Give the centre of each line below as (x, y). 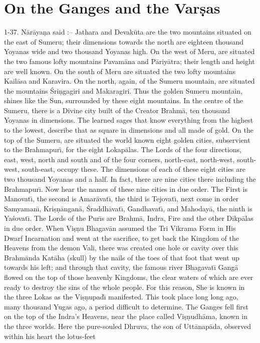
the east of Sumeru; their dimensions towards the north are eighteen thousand (124, 41)
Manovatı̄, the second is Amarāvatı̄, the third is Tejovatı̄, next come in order (121, 199)
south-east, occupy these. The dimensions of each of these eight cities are (134, 169)
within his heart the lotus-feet (50, 336)
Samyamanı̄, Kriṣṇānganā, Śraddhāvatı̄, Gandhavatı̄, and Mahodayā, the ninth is (128, 208)
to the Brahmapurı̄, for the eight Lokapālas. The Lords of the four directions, (123, 149)
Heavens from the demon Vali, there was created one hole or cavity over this (121, 248)
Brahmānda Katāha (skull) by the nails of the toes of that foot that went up (122, 257)
